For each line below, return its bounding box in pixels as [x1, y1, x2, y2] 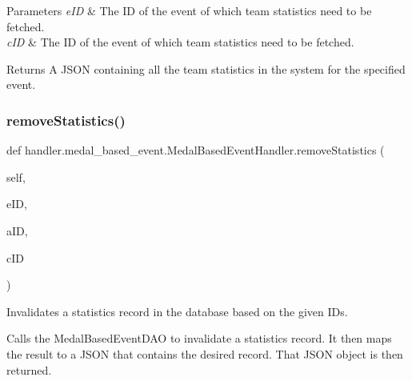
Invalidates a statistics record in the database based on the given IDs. [6, 303, 348, 319]
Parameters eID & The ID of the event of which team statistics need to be [6, 2, 372, 18]
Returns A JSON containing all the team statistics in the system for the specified [6, 60, 406, 77]
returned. [6, 361, 52, 378]
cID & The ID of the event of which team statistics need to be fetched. [6, 34, 354, 50]
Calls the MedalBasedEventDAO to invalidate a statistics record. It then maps [6, 330, 392, 347]
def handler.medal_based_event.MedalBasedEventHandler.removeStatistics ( [6, 142, 385, 158]
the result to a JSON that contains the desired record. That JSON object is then [6, 345, 403, 362]
